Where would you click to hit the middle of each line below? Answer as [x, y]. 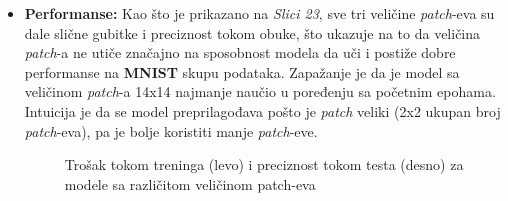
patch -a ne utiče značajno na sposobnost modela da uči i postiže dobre [240, 52]
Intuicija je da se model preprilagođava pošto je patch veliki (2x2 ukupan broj [262, 110]
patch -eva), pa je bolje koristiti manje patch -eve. [171, 130]
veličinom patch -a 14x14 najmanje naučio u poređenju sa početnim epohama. [260, 91]
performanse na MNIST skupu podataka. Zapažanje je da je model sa [242, 71]
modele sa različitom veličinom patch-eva [190, 183]
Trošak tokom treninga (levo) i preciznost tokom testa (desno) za [264, 164]
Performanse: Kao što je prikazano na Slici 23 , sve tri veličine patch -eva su [259, 13]
